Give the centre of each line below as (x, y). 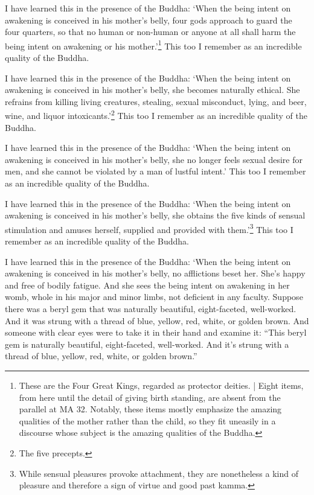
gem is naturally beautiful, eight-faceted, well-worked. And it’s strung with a (147, 344)
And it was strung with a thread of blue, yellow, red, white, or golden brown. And (157, 320)
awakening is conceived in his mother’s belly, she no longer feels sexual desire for (154, 159)
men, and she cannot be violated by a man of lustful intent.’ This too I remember (155, 171)
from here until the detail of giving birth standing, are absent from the (150, 397)
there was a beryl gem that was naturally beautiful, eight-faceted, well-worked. (151, 309)
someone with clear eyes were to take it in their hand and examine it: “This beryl (156, 332)
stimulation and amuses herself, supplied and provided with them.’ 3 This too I (149, 228)
